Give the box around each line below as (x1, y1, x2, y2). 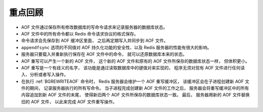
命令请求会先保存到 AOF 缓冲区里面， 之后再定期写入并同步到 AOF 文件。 (21, 38, 168, 44)
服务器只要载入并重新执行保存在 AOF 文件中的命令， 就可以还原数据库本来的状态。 (21, 51, 187, 57)
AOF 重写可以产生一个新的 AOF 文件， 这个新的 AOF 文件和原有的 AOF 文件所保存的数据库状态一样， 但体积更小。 (21, 58, 250, 64)
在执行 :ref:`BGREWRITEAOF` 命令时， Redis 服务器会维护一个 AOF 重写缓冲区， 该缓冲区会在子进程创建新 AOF (21, 78, 244, 84)
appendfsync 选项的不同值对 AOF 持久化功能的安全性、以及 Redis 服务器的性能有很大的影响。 (21, 44, 212, 50)
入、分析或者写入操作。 (21, 72, 68, 78)
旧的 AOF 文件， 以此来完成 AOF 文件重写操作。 (21, 98, 117, 104)
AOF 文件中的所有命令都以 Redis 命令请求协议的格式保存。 (21, 31, 139, 36)
